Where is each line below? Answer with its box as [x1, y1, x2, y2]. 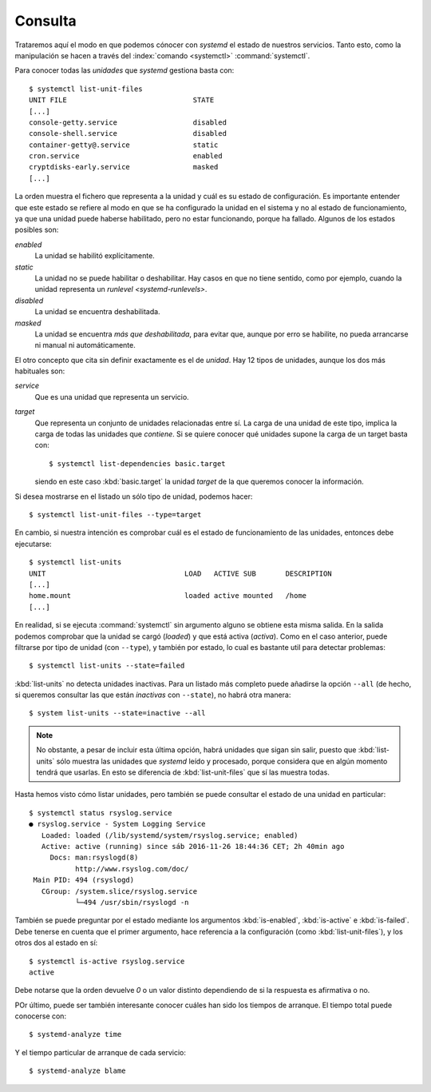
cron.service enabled [29, 152, 223, 161]
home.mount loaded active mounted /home [29, 592, 307, 600]
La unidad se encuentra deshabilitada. [34, 307, 160, 317]
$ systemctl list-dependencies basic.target [49, 459, 227, 468]
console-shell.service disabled [29, 129, 227, 138]
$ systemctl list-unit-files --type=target [29, 510, 202, 519]
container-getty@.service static [29, 140, 219, 149]
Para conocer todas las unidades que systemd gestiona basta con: [14, 66, 235, 75]
